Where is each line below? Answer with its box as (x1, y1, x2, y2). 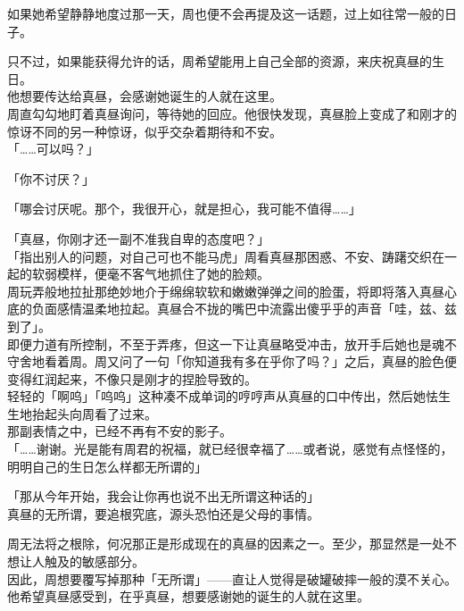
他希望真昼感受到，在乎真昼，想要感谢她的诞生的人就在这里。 (7, 587, 369, 606)
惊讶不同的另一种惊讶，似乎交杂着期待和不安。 (7, 121, 282, 140)
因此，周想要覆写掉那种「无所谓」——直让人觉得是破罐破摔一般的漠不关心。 (7, 569, 457, 588)
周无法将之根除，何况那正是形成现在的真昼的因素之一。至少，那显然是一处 (7, 534, 444, 553)
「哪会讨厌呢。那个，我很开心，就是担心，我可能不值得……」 (7, 199, 361, 218)
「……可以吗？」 (7, 139, 99, 158)
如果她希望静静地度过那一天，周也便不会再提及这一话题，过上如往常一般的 (7, 4, 444, 22)
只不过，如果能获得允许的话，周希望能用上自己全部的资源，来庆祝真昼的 (7, 52, 432, 71)
